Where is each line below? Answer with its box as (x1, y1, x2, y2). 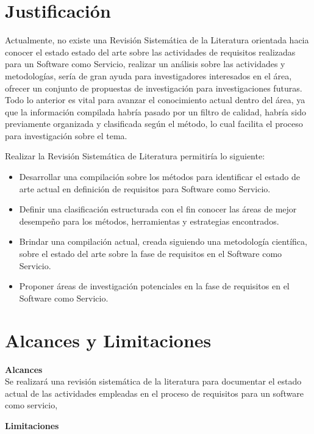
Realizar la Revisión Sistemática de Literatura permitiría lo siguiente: (5, 150, 265, 162)
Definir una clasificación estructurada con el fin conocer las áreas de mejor (19, 203, 297, 215)
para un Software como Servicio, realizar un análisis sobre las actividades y (5, 57, 285, 70)
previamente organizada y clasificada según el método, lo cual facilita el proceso (5, 117, 303, 130)
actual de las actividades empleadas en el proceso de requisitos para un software (5, 386, 304, 399)
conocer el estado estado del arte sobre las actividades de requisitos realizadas (5, 45, 296, 58)
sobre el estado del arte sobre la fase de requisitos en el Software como (19, 247, 282, 260)
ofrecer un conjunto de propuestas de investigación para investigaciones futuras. (5, 81, 302, 94)
